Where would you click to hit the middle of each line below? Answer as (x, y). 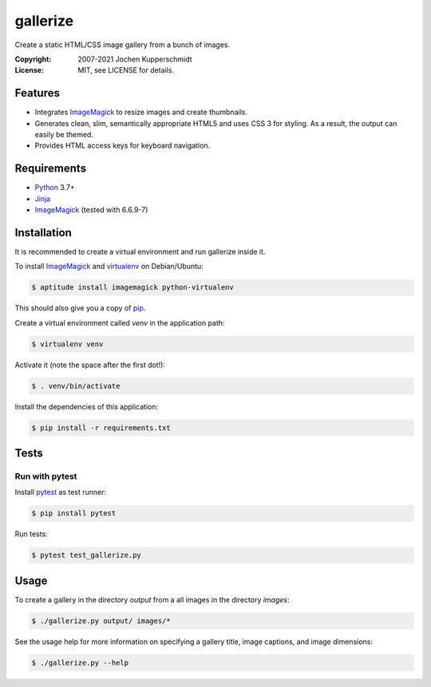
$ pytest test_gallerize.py (86, 555)
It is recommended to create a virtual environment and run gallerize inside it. (140, 252)
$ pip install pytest (74, 513)
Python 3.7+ (55, 188)
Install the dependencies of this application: (87, 406)
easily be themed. (64, 135)
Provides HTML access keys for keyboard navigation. (123, 146)
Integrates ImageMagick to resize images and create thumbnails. (141, 113)
